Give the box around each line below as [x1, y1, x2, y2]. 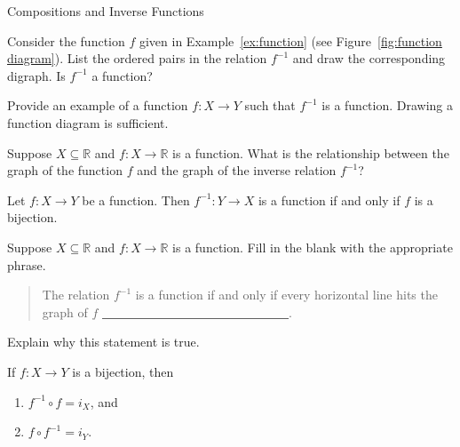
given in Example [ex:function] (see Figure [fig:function [139, 31, 442, 50]
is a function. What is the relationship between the [172, 143, 449, 162]
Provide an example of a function [7, 96, 188, 115]
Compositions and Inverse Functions [7, 2, 204, 20]
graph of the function [7, 161, 123, 180]
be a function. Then [82, 190, 190, 209]
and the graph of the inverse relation [137, 161, 337, 180]
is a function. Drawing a [321, 96, 454, 115]
